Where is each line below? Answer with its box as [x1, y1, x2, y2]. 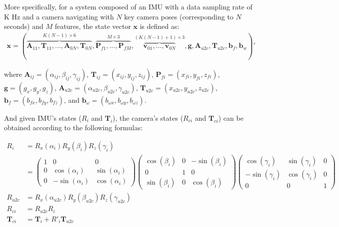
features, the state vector [54, 21, 131, 31]
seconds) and [4, 21, 43, 31]
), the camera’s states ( [112, 112, 183, 123]
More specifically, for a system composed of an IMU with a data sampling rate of [4, 1, 252, 11]
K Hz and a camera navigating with [4, 11, 114, 21]
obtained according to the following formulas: [4, 122, 143, 133]
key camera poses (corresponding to [124, 11, 233, 21]
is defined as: [139, 21, 179, 31]
